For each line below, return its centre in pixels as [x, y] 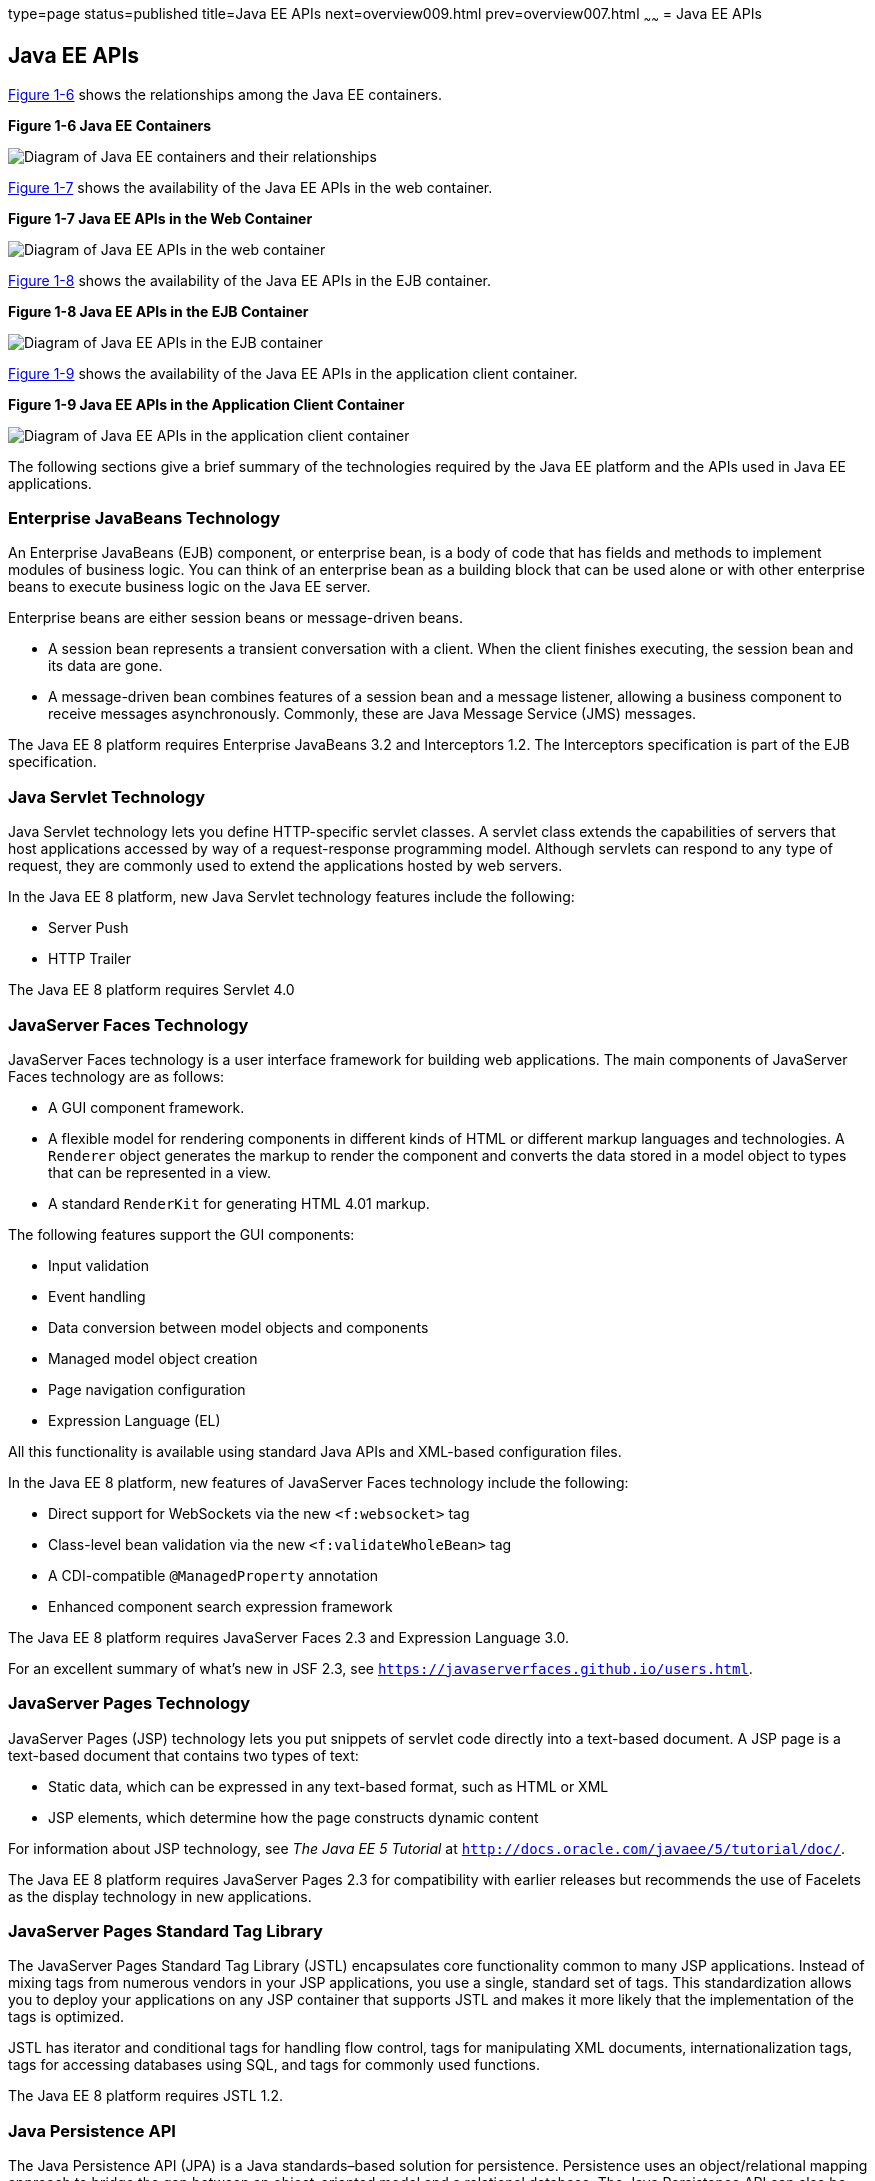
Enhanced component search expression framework [220, 1606]
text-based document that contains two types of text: [183, 1755]
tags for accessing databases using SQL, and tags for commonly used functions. [274, 2065]
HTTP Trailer [89, 959]
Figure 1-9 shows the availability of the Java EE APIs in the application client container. [293, 373]
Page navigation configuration [147, 1389]
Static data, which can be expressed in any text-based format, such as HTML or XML [328, 1786]
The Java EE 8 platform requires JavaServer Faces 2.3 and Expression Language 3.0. [289, 1637]
